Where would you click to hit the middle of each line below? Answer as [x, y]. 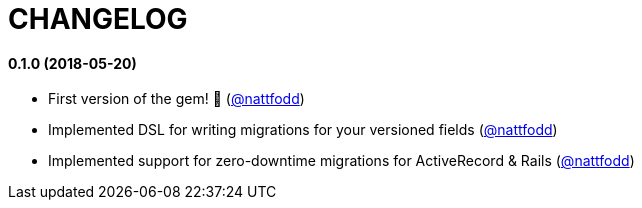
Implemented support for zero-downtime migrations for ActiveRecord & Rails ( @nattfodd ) [341, 161]
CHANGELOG [98, 19]
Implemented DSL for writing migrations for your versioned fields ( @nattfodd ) [303, 130]
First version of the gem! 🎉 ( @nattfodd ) [176, 99]
